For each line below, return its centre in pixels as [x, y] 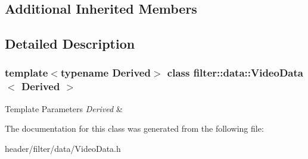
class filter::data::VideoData [235, 73]
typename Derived [105, 73]
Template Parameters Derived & [64, 108]
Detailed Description [70, 44]
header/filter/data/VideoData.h [63, 148]
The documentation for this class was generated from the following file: [134, 128]
